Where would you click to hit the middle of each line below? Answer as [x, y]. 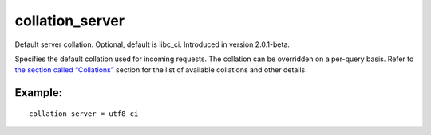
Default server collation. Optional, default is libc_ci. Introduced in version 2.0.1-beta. [152, 44]
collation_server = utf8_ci [84, 114]
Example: [39, 93]
